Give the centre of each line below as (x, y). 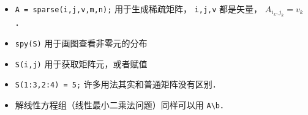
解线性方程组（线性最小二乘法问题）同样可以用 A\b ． (122, 104)
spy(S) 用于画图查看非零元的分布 (81, 43)
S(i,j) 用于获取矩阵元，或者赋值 (81, 63)
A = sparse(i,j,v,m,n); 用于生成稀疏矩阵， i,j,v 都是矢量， (139, 9)
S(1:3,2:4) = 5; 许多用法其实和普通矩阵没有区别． (118, 84)
